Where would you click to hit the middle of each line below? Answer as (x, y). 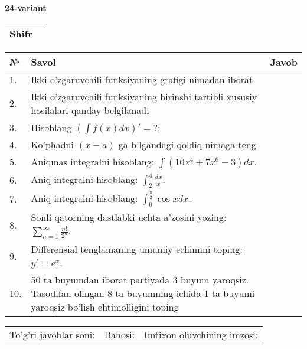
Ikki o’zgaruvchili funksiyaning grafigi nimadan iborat (142, 79)
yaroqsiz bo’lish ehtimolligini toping (105, 307)
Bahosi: (120, 335)
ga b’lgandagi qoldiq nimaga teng (187, 144)
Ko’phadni (52, 144)
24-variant (26, 8)
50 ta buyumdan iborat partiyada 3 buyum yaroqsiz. (140, 280)
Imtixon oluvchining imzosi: (201, 335)
